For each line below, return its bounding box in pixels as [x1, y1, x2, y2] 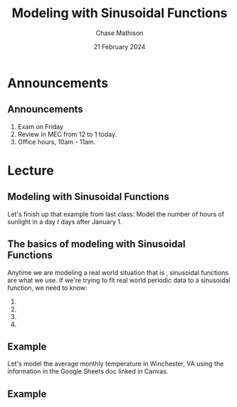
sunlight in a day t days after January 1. [7, 217, 122, 226]
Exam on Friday [17, 122, 64, 131]
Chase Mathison [95, 29, 144, 37]
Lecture [7, 162, 55, 179]
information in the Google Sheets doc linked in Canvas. [7, 367, 169, 376]
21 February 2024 [93, 42, 146, 51]
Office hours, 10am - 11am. [17, 137, 96, 146]
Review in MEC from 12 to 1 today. [17, 130, 117, 139]
